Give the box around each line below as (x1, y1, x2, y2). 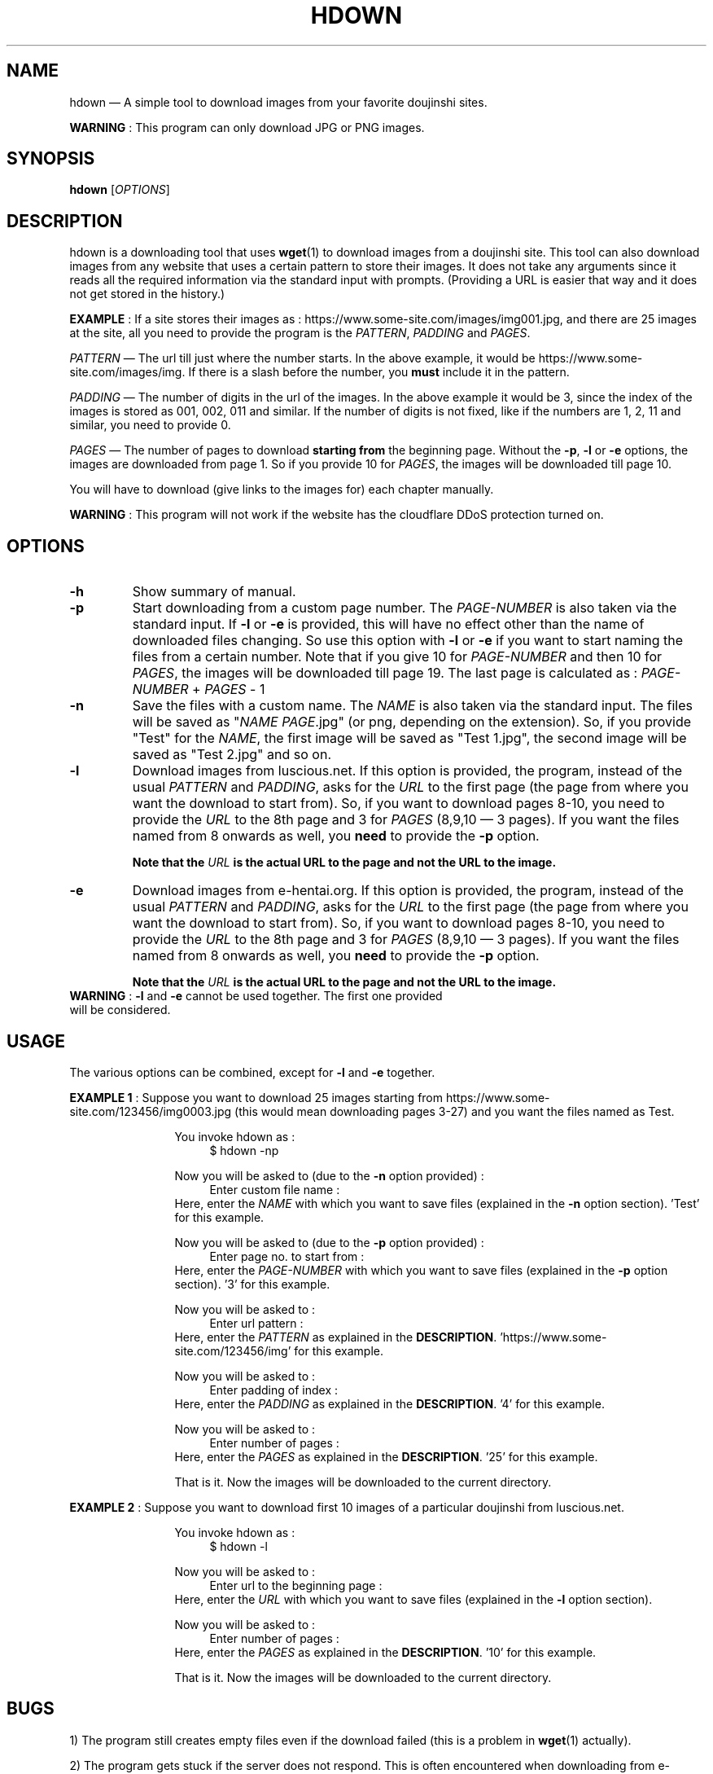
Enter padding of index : (209, 1382, 338, 1397)
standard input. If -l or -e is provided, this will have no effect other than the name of (132, 616, 645, 633)
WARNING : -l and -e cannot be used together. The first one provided (69, 989, 443, 1003)
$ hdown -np (209, 1143, 279, 1157)
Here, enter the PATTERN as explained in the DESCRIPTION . (174, 1329, 497, 1344)
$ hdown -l (209, 1539, 268, 1553)
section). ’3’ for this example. (174, 1276, 330, 1291)
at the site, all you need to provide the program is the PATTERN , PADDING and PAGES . (69, 326, 531, 340)
